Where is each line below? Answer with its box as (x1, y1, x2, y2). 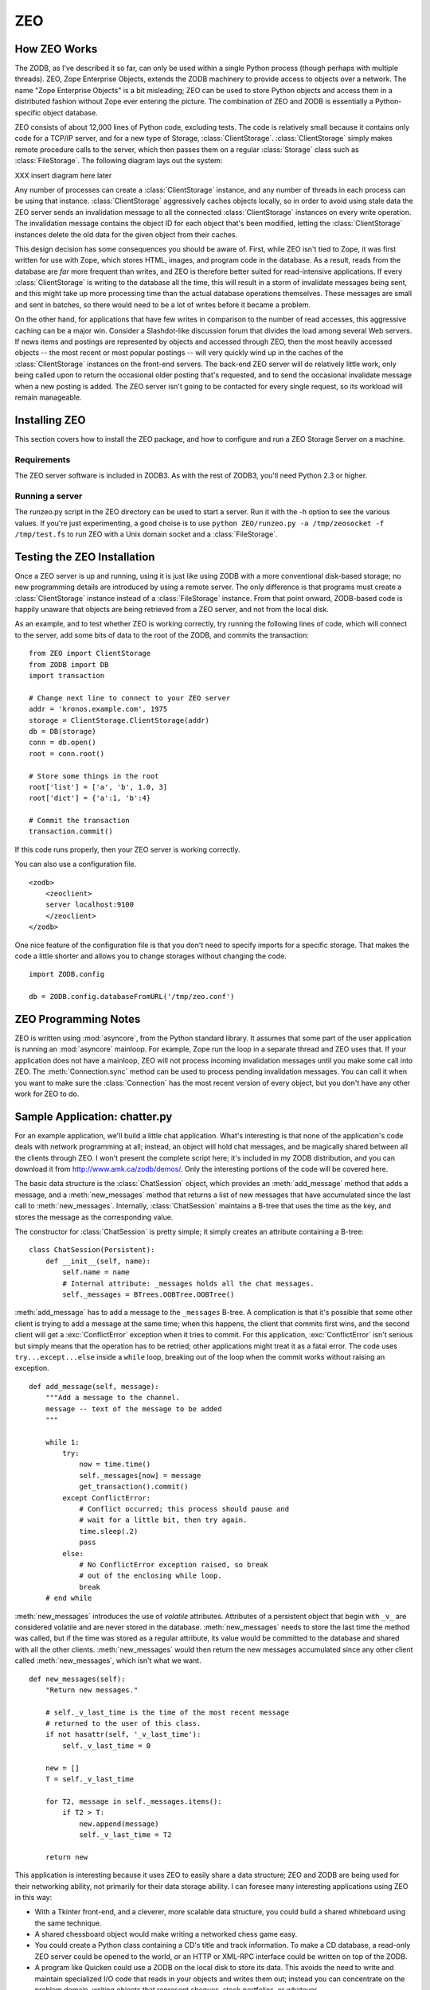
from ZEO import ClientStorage (29, 649, 151, 658)
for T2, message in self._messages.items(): (45, 1797, 222, 1806)
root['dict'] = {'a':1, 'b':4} (29, 794, 151, 803)
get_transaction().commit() (79, 1482, 189, 1492)
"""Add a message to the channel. (45, 1393, 181, 1403)
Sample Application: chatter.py (14, 1110, 173, 1123)
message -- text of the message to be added (45, 1404, 222, 1413)
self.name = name (62, 1268, 131, 1277)
